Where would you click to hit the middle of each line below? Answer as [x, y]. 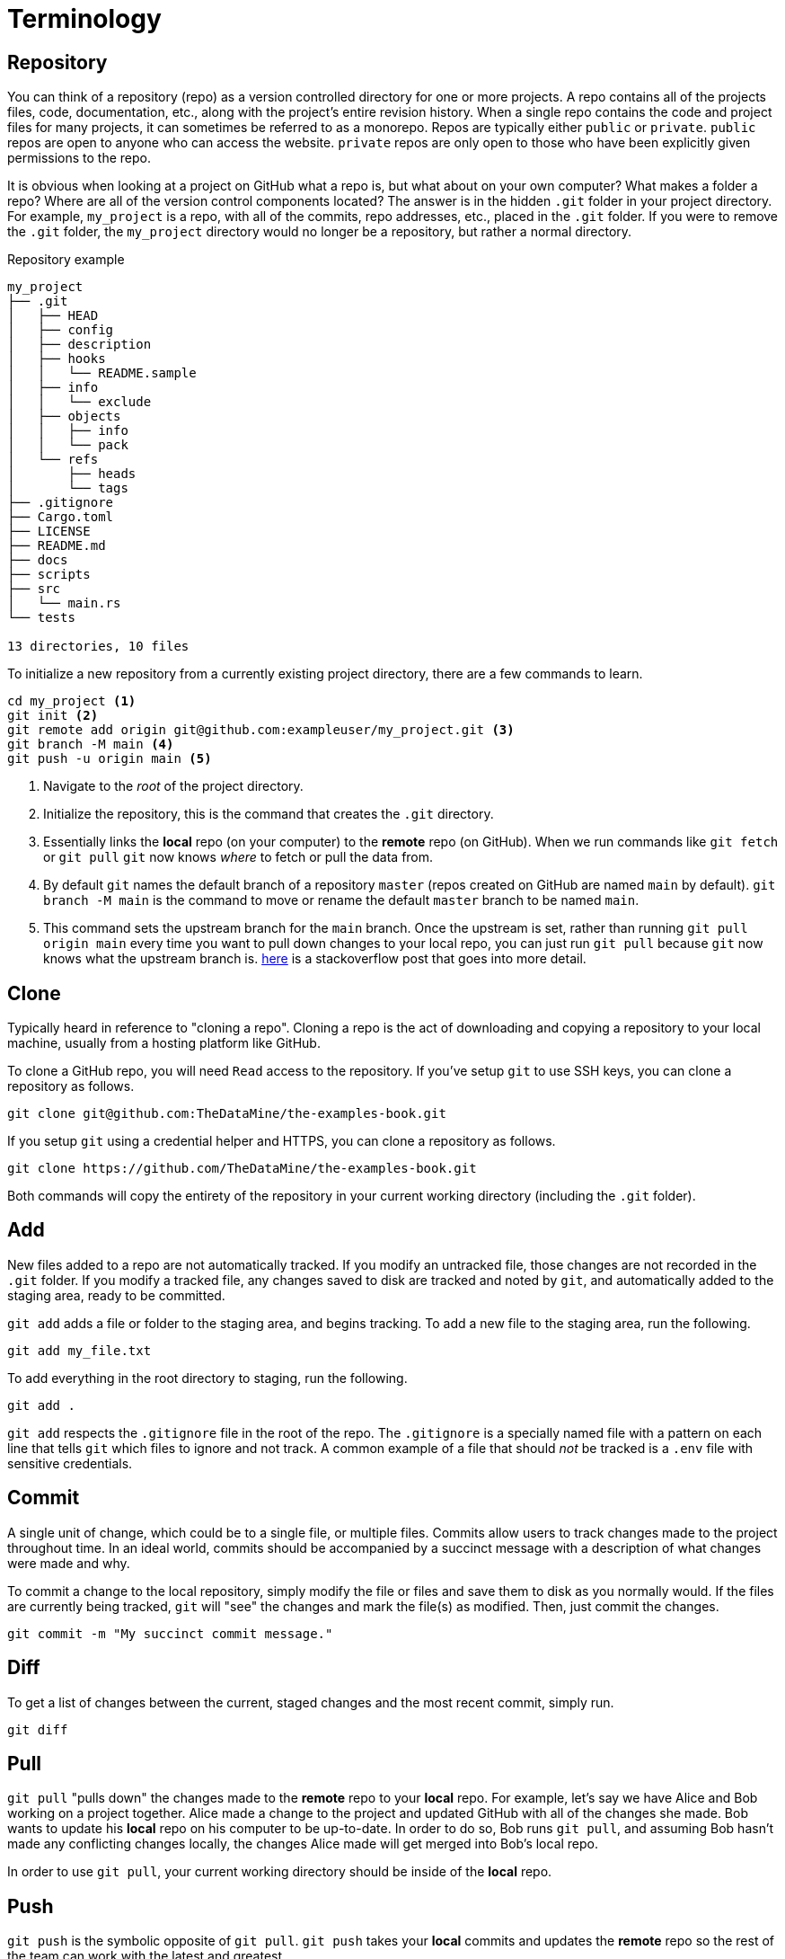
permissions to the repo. [79, 158]
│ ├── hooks [57, 359]
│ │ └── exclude [79, 402]
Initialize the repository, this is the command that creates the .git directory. [269, 814]
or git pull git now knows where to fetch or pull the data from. [238, 857]
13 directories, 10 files [98, 647]
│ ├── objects [64, 417]
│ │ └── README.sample [102, 373]
